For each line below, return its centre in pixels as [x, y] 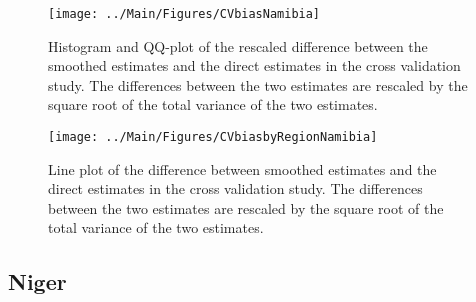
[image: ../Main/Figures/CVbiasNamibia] [184, 14]
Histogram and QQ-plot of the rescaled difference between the [238, 45]
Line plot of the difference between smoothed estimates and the [242, 168]
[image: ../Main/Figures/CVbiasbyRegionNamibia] [213, 137]
